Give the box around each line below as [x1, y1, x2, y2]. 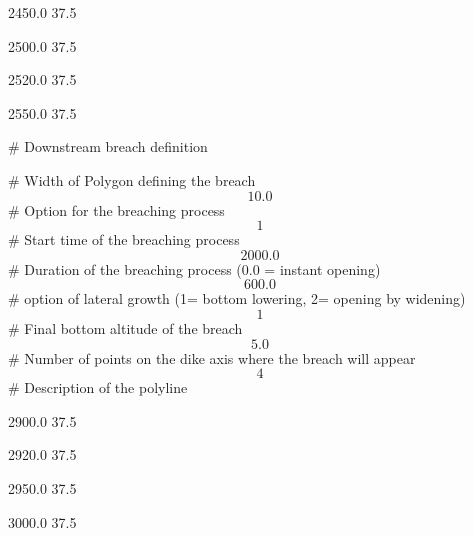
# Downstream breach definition [8, 136, 208, 157]
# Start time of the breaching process [8, 229, 240, 250]
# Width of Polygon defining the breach [8, 169, 256, 190]
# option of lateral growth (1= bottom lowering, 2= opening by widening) [8, 288, 466, 309]
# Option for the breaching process [8, 199, 225, 220]
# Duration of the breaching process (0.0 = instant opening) [8, 258, 381, 279]
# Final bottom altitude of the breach [8, 317, 243, 338]
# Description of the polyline [8, 377, 188, 398]
